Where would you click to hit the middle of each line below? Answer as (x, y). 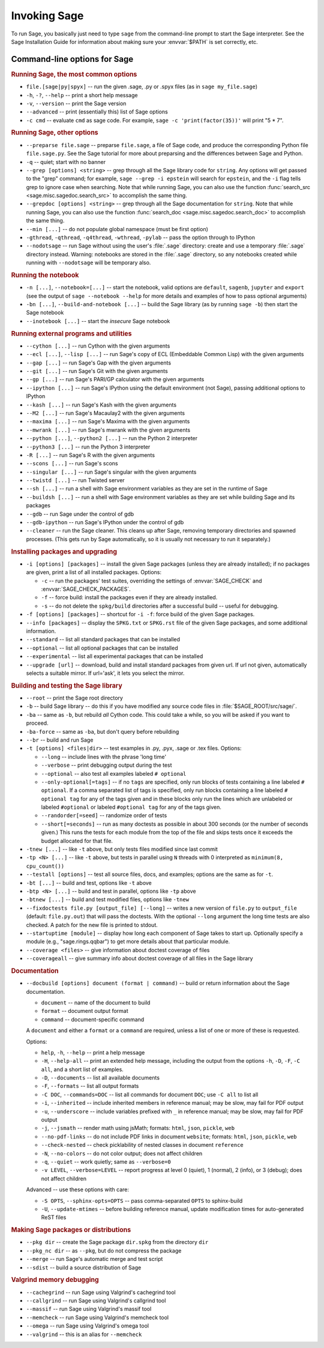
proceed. (37, 723)
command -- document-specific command (93, 1019)
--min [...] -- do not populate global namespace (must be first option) (117, 229)
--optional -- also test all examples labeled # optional (114, 773)
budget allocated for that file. (77, 841)
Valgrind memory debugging (55, 1280)
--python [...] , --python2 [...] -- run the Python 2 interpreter (112, 438)
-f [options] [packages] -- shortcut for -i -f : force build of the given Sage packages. (140, 614)
